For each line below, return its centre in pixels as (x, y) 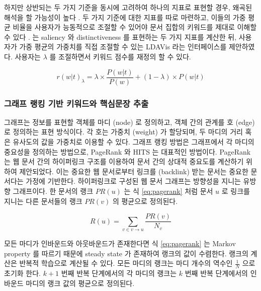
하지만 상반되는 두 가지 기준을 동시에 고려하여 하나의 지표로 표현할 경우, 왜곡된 (128, 7)
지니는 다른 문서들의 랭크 (43, 201)
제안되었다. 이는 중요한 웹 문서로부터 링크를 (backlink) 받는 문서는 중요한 (134, 171)
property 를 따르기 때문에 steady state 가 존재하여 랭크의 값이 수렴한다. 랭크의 (126, 253)
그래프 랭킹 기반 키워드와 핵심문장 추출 (76, 103)
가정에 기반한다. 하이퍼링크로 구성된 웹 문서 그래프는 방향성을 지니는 (133, 181)
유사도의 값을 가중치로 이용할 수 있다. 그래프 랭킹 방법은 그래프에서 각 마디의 (134, 142)
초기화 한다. (22, 273)
